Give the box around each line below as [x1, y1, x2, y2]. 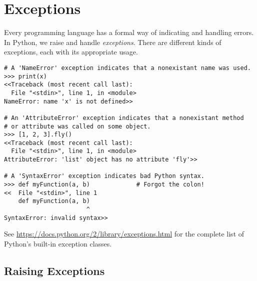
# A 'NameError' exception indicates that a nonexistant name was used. [4, 64, 251, 71]
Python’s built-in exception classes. [4, 238, 112, 248]
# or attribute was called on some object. [4, 122, 151, 130]
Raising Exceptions [4, 262, 105, 278]
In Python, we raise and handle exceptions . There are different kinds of [4, 36, 221, 47]
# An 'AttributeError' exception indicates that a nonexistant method [4, 114, 244, 121]
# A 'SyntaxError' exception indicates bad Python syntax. [4, 172, 204, 180]
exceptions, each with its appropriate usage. [4, 46, 138, 57]
